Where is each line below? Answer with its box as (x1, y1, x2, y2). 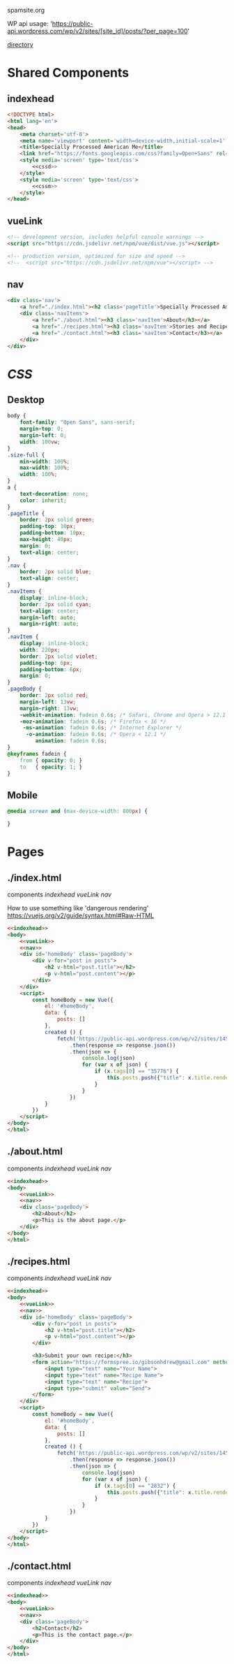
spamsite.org (7, 6, 45, 14)
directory (7, 41, 33, 48)
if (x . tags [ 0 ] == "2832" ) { (94, 1482, 176, 1489)
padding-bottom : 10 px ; (19, 529, 86, 537)
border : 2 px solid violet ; (19, 653, 98, 660)
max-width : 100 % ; (19, 464, 70, 471)
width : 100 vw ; (19, 438, 61, 445)
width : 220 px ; (19, 646, 61, 653)
